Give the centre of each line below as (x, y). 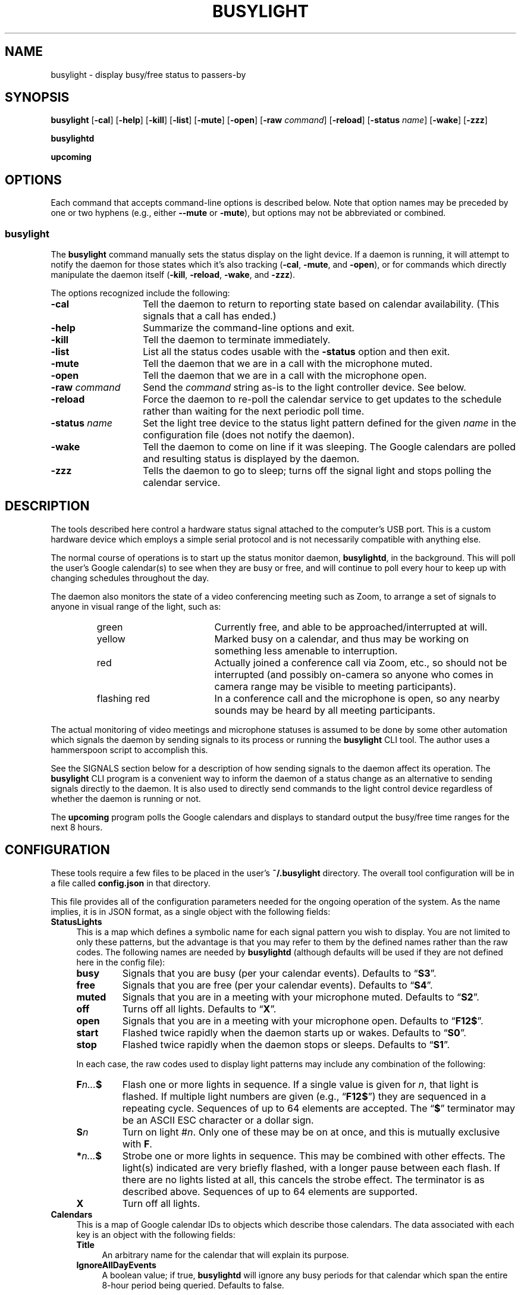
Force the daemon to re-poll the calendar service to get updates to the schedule (322, 399)
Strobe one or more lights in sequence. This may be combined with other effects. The (314, 1156)
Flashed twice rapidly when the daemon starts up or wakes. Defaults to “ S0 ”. (294, 1032)
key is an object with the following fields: (156, 1234)
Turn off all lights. (161, 1203)
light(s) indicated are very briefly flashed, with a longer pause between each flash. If (311, 1167)
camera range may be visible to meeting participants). (335, 686)
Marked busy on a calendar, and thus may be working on (342, 639)
